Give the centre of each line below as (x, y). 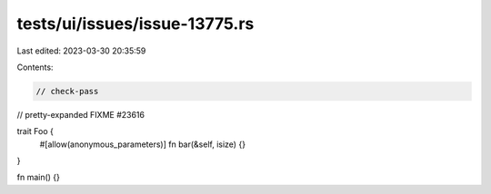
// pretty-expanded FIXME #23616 (81, 114)
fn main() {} (39, 178)
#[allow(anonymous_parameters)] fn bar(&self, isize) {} (142, 144)
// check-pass (67, 91)
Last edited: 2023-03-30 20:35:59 (81, 51)
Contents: (35, 67)
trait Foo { (35, 131)
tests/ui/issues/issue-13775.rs (135, 24)
